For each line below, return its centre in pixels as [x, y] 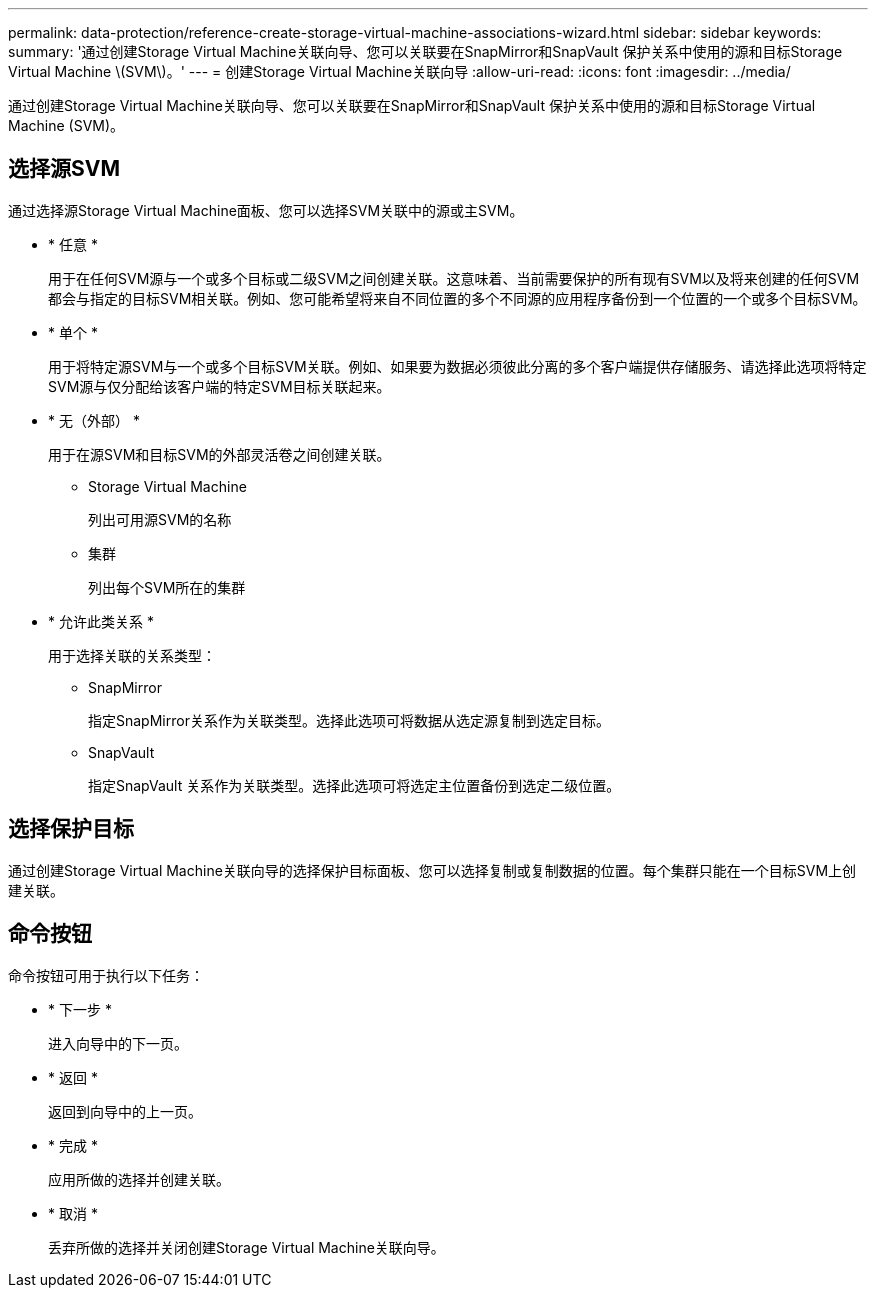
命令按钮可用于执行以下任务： [106, 975]
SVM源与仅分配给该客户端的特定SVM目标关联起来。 [219, 386]
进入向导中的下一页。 [118, 1043]
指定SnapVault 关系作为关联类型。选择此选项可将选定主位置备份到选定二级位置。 [354, 785]
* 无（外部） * [94, 420]
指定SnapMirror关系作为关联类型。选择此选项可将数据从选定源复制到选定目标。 [349, 720]
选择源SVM [64, 169]
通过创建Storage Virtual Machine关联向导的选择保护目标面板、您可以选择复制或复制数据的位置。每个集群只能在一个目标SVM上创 [432, 870]
